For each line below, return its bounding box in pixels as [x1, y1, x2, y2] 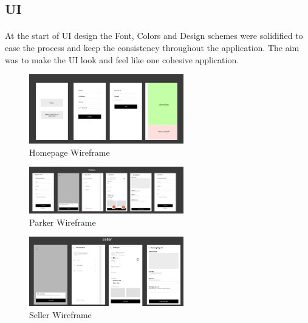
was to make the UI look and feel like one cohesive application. [5, 53, 239, 66]
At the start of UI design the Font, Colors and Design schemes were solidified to [5, 29, 303, 42]
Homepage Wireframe [29, 145, 110, 158]
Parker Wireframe [29, 215, 96, 228]
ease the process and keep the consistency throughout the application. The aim [5, 41, 299, 54]
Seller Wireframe [29, 308, 92, 321]
